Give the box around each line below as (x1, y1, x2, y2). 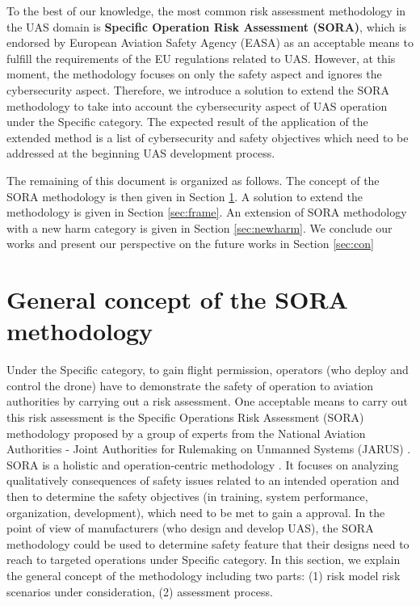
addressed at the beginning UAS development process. (6, 145, 275, 162)
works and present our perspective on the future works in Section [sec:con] (6, 235, 374, 252)
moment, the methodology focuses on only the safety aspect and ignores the (6, 65, 382, 82)
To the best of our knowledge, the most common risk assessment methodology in (6, 2, 406, 19)
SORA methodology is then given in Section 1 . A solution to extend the (6, 187, 363, 204)
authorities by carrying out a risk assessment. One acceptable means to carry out (6, 393, 408, 410)
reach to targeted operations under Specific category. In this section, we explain (6, 551, 401, 568)
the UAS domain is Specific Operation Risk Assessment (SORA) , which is (6, 18, 407, 35)
